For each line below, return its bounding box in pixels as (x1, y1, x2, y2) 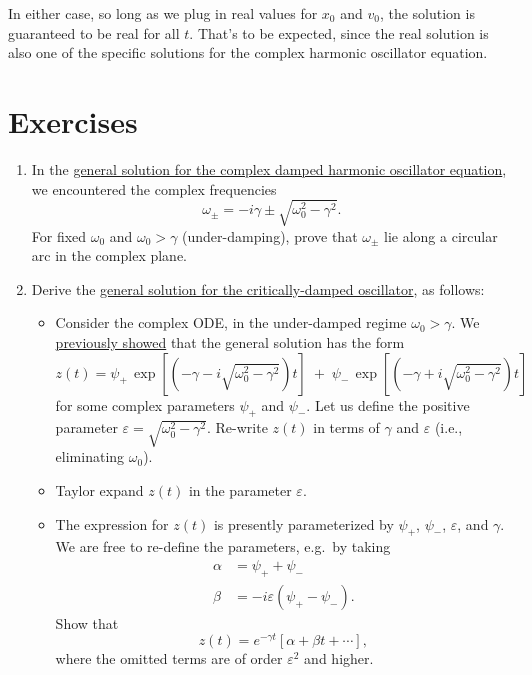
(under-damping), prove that (182, 225, 358, 246)
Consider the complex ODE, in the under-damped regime (55, 312, 407, 333)
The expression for (55, 513, 169, 534)
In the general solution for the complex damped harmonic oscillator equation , (31, 158, 507, 179)
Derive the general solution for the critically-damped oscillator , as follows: (31, 278, 485, 299)
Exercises (8, 100, 138, 141)
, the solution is (379, 3, 475, 23)
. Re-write (207, 417, 268, 438)
